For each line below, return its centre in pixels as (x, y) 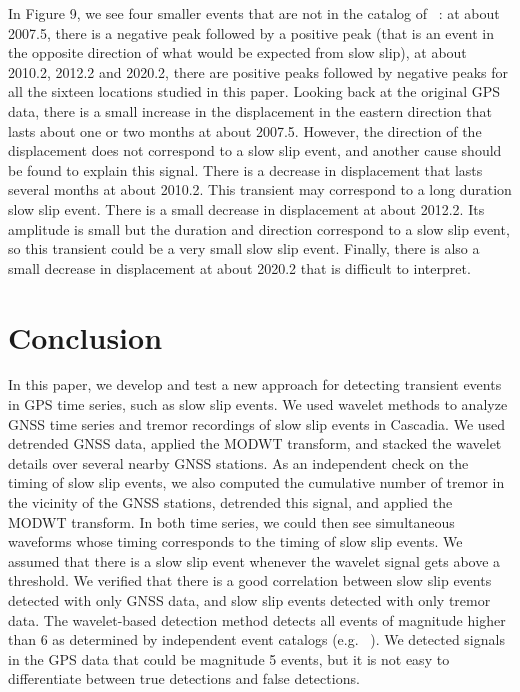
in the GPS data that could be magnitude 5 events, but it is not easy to (229, 658)
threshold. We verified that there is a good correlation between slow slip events (250, 580)
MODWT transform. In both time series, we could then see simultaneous (231, 521)
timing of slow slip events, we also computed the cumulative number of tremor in (256, 482)
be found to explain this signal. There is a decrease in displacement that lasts (245, 169)
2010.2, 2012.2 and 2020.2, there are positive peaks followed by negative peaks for (258, 71)
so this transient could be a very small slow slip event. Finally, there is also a (244, 248)
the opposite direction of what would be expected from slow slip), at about (237, 52)
